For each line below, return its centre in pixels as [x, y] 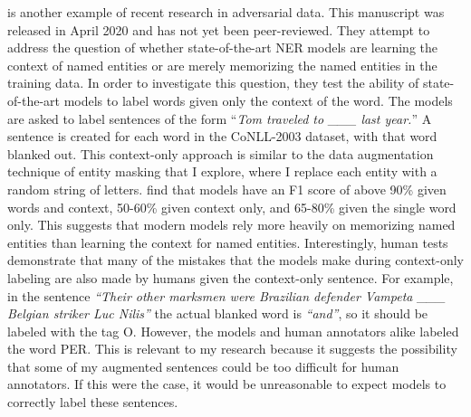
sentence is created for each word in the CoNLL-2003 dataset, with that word [222, 136]
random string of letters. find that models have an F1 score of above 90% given [227, 189]
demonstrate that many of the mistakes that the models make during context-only [235, 260]
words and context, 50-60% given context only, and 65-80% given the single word [232, 207]
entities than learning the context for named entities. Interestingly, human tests [228, 242]
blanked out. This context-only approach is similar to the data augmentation [221, 153]
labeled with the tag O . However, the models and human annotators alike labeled [233, 331]
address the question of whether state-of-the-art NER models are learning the [223, 47]
